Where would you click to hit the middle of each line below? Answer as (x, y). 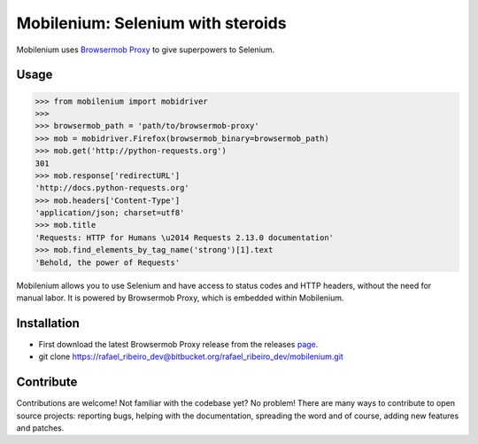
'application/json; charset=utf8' (110, 213)
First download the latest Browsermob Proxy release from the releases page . (178, 344)
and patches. (40, 428)
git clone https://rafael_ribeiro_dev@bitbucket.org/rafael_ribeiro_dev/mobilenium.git (191, 357)
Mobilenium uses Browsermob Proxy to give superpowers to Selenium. (146, 50)
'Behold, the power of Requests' (108, 262)
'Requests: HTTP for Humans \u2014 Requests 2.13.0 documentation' (185, 238)
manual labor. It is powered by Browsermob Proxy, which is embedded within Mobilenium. (180, 298)
